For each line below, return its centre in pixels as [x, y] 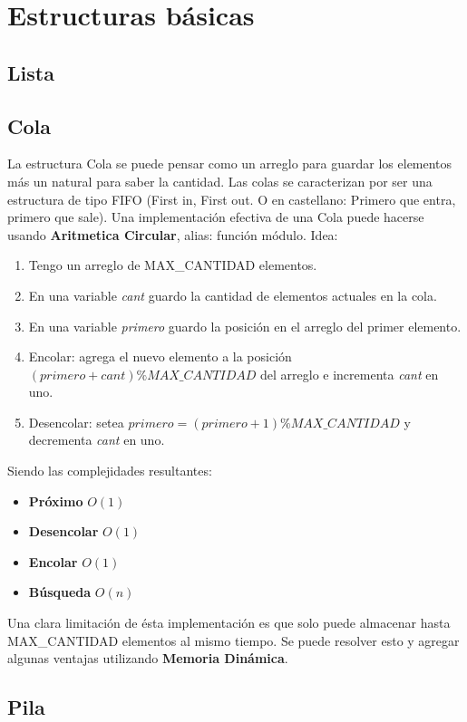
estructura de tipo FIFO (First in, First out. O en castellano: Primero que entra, [232, 199]
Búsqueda [60, 592]
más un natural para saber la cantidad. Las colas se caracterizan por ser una [220, 181]
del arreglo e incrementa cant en [350, 374]
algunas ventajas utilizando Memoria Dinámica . [148, 658]
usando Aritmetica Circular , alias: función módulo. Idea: [173, 234]
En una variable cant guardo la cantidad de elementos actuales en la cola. [233, 295]
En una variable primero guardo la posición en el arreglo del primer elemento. [245, 326]
